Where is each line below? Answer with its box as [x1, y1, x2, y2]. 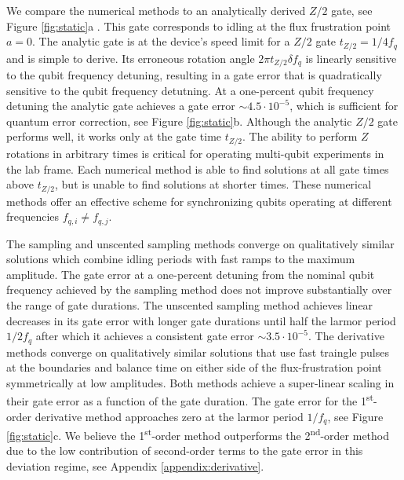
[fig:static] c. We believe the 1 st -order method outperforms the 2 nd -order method [6, 425, 390, 443]
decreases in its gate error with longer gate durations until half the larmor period [6, 312, 396, 328]
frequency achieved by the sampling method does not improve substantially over [6, 281, 392, 298]
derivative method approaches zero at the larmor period [35, 408, 304, 424]
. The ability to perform [242, 128, 358, 145]
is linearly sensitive [305, 49, 397, 66]
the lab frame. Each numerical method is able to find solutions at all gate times [6, 160, 389, 177]
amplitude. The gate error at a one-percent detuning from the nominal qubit [6, 266, 375, 282]
